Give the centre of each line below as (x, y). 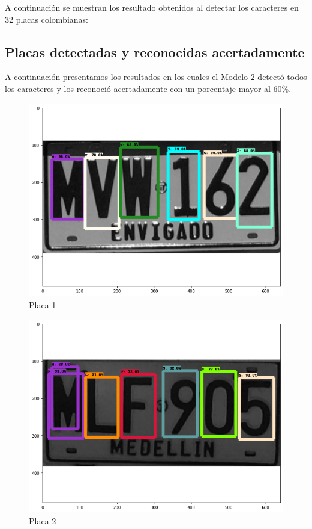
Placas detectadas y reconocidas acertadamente (155, 51)
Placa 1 (43, 304)
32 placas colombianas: (46, 19)
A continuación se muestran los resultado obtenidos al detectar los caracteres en (152, 7)
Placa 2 (43, 520)
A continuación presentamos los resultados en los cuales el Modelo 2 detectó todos (156, 77)
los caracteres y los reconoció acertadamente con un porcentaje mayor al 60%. (148, 88)
